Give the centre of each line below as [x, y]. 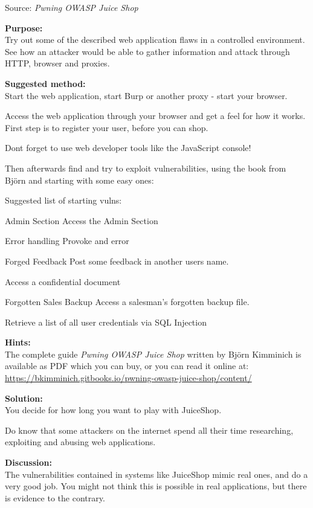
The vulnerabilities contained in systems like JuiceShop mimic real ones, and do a [156, 474]
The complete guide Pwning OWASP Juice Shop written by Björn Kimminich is [153, 354]
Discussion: [28, 462]
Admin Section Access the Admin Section [82, 220]
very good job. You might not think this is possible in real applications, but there [156, 486]
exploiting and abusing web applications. [80, 442]
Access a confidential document [63, 281]
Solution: [24, 398]
